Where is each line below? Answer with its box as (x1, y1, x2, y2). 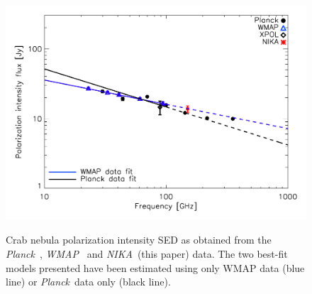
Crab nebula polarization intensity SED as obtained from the (6, 232, 272, 247)
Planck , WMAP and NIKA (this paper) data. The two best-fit (6, 246, 288, 261)
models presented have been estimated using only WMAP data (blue (6, 260, 305, 275)
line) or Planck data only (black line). (6, 274, 171, 289)
